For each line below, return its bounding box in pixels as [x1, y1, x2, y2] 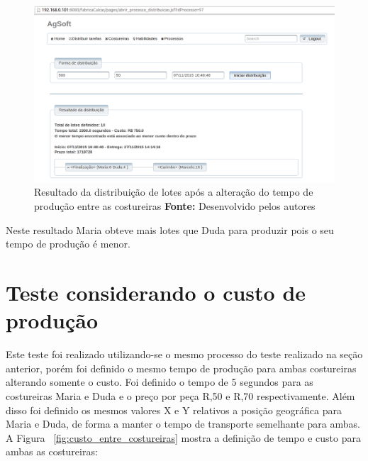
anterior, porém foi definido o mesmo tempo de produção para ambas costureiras [6, 360, 357, 375]
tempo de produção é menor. [6, 236, 130, 251]
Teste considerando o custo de [6, 278, 306, 306]
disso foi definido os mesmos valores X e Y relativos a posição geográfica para [6, 402, 342, 417]
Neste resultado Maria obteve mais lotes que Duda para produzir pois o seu [6, 222, 334, 237]
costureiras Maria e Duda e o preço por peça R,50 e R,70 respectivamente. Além [6, 388, 355, 403]
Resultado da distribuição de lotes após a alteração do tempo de [34, 184, 313, 199]
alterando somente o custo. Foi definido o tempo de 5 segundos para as [6, 374, 313, 389]
